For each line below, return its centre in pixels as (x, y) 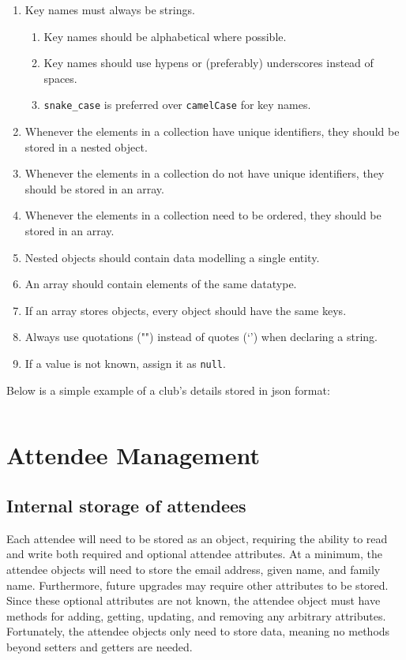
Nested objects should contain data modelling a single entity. (172, 257)
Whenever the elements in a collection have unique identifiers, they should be (212, 131)
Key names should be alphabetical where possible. (165, 36)
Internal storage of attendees (126, 505)
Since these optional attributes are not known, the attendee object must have (194, 600)
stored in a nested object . (86, 146)
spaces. (60, 78)
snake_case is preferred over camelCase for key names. (177, 105)
